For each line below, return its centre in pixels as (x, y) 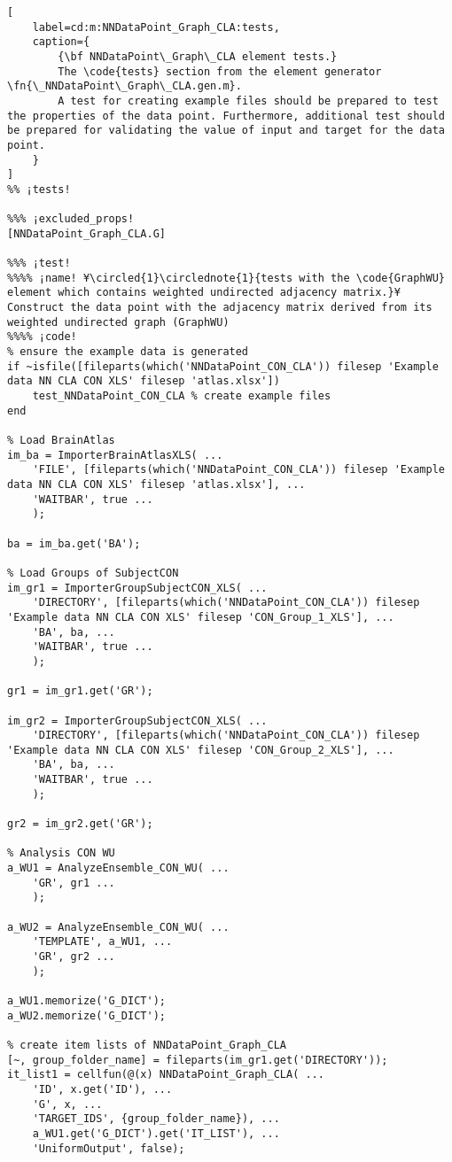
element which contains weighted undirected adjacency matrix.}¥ (204, 293)
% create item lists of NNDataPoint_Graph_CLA (147, 1045)
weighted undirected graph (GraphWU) (118, 322)
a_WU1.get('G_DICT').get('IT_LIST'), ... (156, 1133)
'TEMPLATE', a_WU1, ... (102, 942)
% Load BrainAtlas (61, 441)
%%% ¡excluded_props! (71, 219)
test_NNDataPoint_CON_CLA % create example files (182, 396)
